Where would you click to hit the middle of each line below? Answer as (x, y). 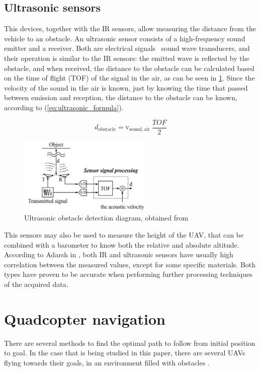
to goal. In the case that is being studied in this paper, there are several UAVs (125, 353)
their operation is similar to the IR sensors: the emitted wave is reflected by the (127, 58)
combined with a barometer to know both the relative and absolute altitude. (122, 244)
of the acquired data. (36, 284)
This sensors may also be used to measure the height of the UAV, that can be (124, 235)
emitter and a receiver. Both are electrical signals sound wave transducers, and (127, 48)
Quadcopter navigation (85, 318)
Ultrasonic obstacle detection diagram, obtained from (106, 218)
